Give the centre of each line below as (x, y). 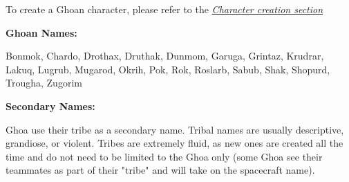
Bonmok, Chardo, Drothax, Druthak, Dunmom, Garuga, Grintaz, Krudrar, (165, 56)
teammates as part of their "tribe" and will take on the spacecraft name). (160, 170)
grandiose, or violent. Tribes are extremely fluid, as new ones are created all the (174, 143)
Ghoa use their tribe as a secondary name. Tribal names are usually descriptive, (175, 129)
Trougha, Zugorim (44, 83)
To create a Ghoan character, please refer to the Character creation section (164, 9)
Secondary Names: (50, 106)
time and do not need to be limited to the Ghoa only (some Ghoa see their (164, 156)
